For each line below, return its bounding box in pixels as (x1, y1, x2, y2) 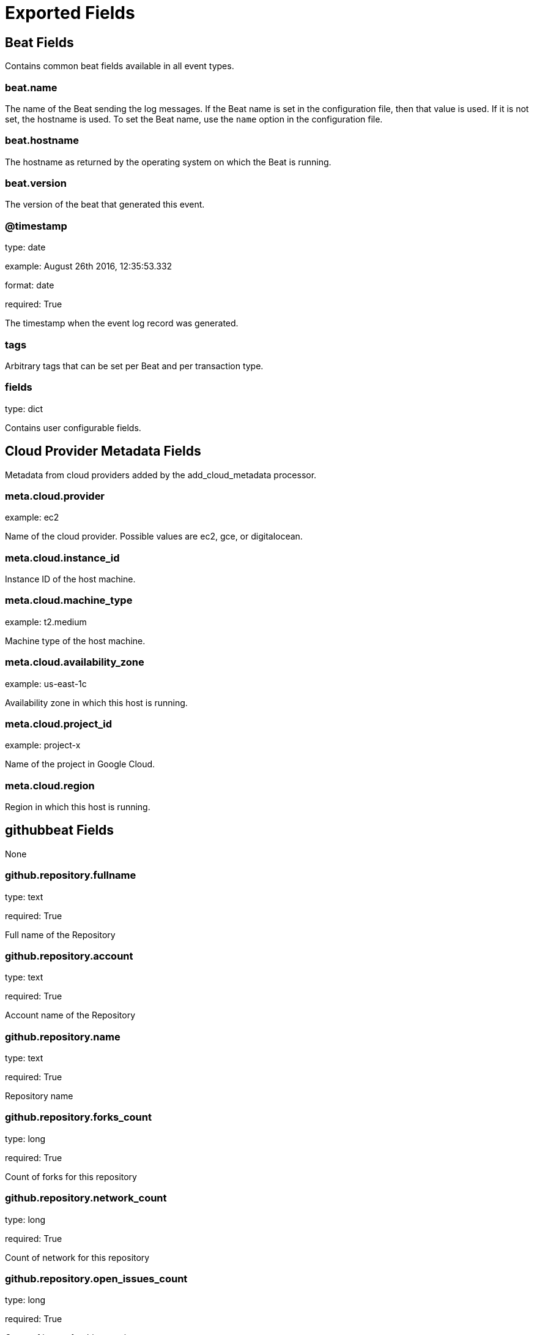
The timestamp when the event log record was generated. (5, 318, 239, 329)
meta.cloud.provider (5, 489, 105, 502)
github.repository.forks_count (5, 1111, 152, 1124)
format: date (5, 280, 54, 291)
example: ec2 (5, 512, 59, 523)
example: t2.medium (5, 616, 87, 627)
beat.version (5, 177, 67, 190)
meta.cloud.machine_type (5, 594, 133, 607)
